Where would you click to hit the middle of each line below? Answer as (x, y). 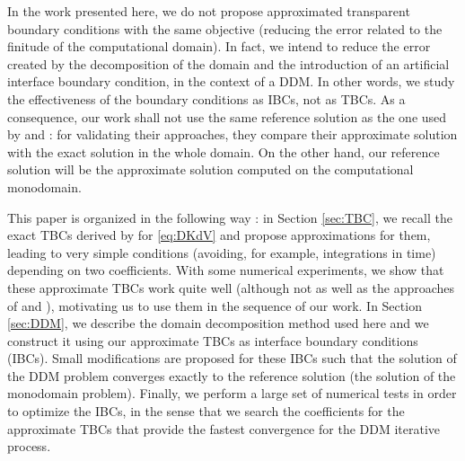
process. (29, 446)
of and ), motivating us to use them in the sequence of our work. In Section (215, 305)
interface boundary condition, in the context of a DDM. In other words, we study (231, 81)
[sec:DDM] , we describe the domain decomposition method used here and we (218, 323)
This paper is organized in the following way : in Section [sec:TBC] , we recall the (230, 217)
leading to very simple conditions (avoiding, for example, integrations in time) (222, 252)
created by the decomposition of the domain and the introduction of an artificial (228, 63)
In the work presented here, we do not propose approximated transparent (209, 11)
